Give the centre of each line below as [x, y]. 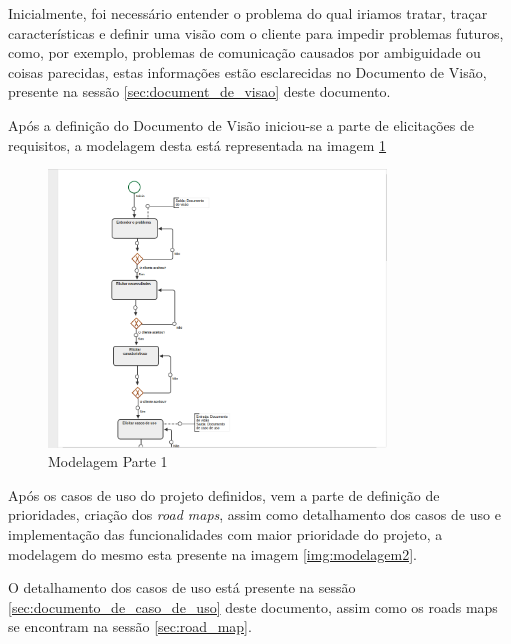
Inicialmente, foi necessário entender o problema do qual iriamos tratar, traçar [248, 13]
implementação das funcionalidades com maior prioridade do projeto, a [225, 534]
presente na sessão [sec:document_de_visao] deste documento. [199, 91]
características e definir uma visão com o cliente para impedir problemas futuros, [256, 32]
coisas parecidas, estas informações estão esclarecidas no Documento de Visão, [247, 71]
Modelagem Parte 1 [108, 461]
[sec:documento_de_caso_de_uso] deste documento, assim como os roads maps [253, 606]
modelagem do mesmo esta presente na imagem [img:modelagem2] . [212, 553]
